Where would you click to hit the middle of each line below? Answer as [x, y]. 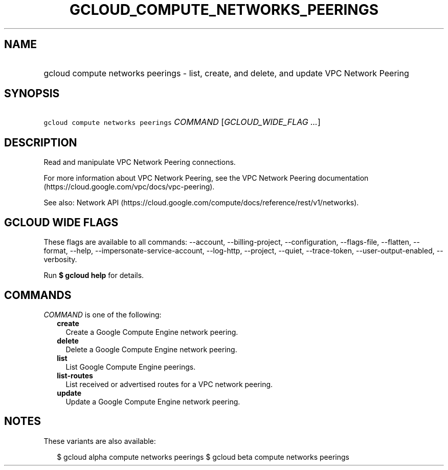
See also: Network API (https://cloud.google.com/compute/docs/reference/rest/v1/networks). [201, 203]
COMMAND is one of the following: [103, 314]
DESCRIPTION [41, 142]
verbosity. [60, 260]
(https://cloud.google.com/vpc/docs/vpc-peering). [129, 187]
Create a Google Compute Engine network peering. [152, 332]
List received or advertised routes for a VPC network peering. [169, 384]
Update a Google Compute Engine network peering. [153, 401]
